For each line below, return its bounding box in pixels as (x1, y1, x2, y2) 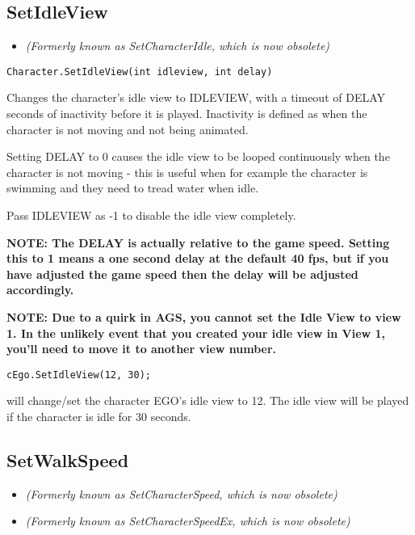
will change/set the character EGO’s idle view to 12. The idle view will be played (6, 392, 409, 409)
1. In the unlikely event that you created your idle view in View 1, (6, 324, 386, 341)
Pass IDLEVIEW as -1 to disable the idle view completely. (6, 207, 296, 224)
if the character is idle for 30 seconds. (6, 408, 191, 425)
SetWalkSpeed (6, 448, 129, 472)
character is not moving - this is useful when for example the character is (6, 163, 368, 180)
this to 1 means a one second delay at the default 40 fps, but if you (6, 250, 389, 267)
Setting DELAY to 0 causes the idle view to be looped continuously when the (6, 148, 390, 165)
